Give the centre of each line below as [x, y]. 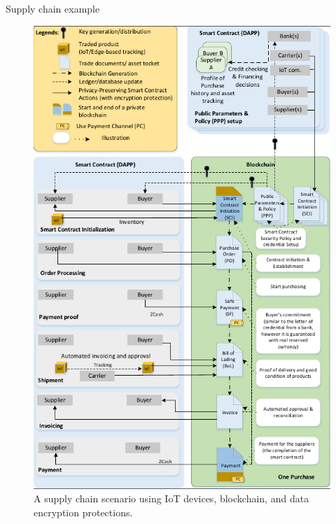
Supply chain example [53, 8]
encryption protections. [83, 512]
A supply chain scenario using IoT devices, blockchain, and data [171, 498]
